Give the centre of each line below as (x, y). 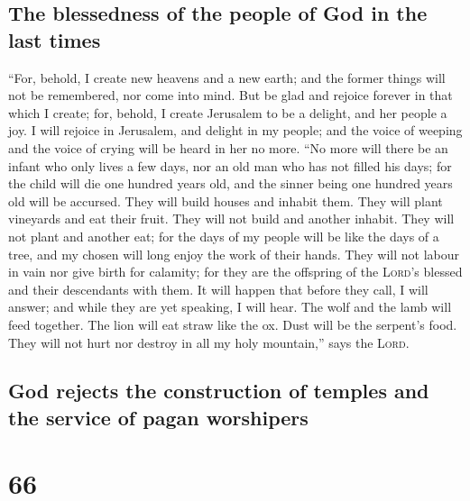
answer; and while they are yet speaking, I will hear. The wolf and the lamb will (230, 307)
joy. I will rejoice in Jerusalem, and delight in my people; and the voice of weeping (235, 130)
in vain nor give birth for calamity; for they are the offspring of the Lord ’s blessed (235, 272)
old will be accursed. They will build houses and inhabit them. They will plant (226, 200)
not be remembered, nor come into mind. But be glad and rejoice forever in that (230, 95)
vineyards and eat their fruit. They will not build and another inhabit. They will (231, 219)
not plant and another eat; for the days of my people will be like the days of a (224, 236)
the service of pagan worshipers (158, 417)
